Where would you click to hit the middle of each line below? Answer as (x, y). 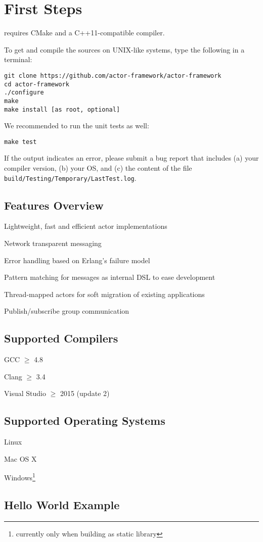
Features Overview (54, 205)
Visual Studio (25, 393)
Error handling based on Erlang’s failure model (77, 260)
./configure (24, 93)
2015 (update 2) (85, 393)
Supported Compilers (61, 338)
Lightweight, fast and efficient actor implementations (86, 226)
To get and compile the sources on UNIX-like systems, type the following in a (124, 49)
